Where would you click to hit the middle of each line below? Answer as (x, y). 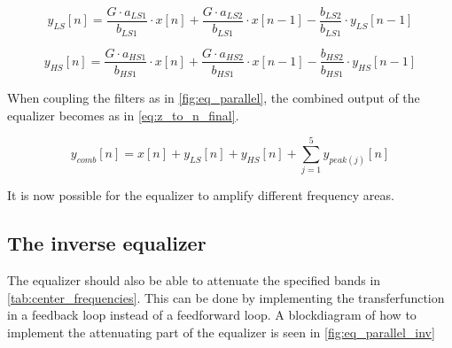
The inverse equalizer (107, 243)
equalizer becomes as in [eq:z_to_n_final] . (123, 115)
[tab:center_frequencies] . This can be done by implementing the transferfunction (226, 297)
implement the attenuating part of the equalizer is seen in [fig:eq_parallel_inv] (221, 332)
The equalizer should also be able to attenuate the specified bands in (194, 280)
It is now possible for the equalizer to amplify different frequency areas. (201, 195)
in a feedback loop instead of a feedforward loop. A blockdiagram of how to (212, 315)
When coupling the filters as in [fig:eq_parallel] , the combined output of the (214, 98)
